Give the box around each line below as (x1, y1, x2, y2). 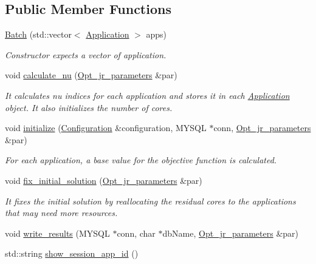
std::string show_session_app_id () (5, 247, 139, 260)
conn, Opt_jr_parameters (213, 121, 311, 134)
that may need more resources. (5, 206, 118, 219)
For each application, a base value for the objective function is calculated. (5, 154, 277, 166)
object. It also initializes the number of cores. (5, 101, 173, 113)
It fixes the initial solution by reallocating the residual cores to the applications (5, 194, 296, 207)
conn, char (117, 226, 156, 239)
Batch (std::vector (5, 28, 72, 41)
